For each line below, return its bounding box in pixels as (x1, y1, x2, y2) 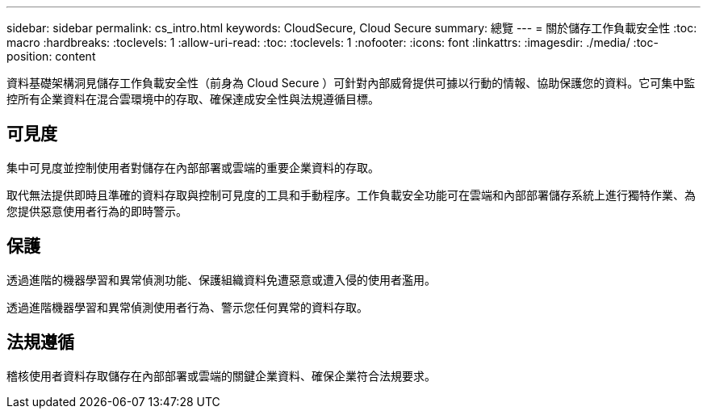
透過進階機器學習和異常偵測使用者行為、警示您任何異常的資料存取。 (6, 300, 368, 314)
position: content (6, 49, 96, 63)
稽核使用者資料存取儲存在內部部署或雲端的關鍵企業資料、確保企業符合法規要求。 (6, 368, 436, 383)
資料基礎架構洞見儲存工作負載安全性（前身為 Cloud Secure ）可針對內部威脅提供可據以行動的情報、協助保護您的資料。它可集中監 (6, 76, 696, 90)
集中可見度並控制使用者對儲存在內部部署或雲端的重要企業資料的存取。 (6, 160, 379, 174)
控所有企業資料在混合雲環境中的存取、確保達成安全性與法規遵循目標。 (6, 92, 379, 106)
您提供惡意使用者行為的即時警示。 (6, 203, 187, 218)
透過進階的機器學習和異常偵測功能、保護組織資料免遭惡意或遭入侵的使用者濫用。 (6, 272, 436, 287)
